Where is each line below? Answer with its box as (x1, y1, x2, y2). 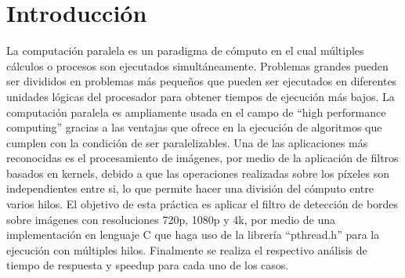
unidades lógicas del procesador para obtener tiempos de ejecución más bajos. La (6, 88, 395, 104)
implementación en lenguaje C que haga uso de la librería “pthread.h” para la (6, 226, 380, 243)
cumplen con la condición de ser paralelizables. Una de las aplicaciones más (6, 134, 368, 150)
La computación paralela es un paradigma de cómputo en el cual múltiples (6, 42, 364, 59)
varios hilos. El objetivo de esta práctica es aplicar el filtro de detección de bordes (6, 196, 399, 212)
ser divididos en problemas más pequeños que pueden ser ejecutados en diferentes (6, 73, 397, 89)
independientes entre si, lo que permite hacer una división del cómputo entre (6, 180, 374, 197)
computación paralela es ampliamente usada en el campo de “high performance (6, 103, 386, 120)
